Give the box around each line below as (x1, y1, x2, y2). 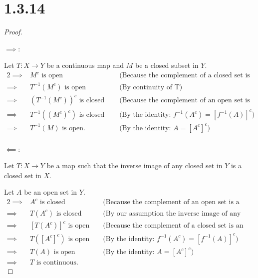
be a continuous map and (46, 60, 124, 70)
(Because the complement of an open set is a (103, 199, 240, 206)
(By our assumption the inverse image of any (103, 210, 241, 217)
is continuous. (36, 259, 78, 267)
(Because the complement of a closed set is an (103, 222, 244, 230)
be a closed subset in (135, 60, 199, 70)
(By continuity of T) (119, 83, 183, 91)
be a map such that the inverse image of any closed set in (46, 160, 223, 171)
